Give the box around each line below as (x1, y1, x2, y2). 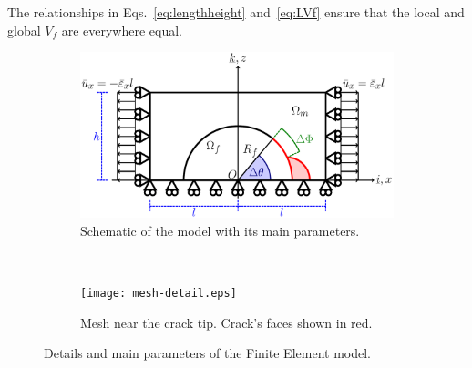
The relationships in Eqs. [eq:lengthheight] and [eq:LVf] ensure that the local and (7, 3, 465, 21)
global (7, 20, 41, 39)
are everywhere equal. (61, 20, 182, 39)
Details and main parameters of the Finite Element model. (44, 343, 371, 363)
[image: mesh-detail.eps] (80, 287, 237, 301)
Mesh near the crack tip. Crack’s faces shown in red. (80, 312, 373, 332)
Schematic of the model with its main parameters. (80, 220, 360, 240)
